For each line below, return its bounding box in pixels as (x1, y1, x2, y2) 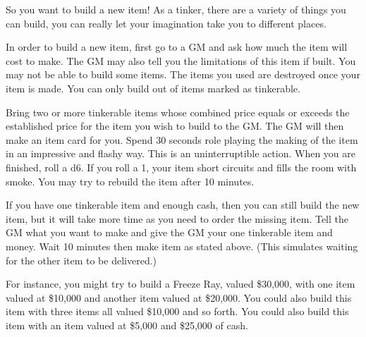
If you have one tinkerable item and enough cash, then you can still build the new (6, 197, 360, 212)
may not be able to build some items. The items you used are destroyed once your (6, 67, 360, 82)
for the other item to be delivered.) (6, 252, 157, 267)
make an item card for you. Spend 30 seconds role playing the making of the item (6, 132, 358, 147)
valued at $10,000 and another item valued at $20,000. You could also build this (6, 290, 352, 305)
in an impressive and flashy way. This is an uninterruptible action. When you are (6, 146, 356, 161)
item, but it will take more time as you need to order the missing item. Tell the (6, 211, 349, 226)
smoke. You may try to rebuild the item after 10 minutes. (6, 173, 255, 188)
